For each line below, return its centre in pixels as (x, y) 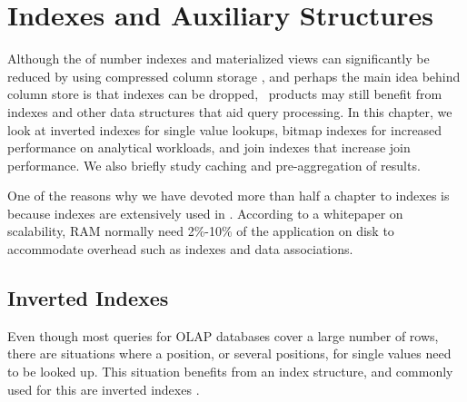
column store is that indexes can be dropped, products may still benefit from (225, 94)
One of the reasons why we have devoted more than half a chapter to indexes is (229, 196)
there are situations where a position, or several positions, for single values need (229, 353)
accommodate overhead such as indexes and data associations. (180, 249)
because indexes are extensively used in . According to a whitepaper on (205, 213)
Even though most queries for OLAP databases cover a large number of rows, (223, 335)
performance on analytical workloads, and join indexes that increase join (209, 147)
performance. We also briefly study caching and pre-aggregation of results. (214, 165)
